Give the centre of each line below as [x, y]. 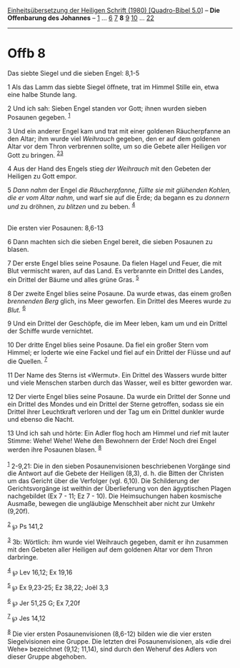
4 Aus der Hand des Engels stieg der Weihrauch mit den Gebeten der [109, 169]
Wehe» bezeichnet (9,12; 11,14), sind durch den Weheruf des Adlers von [112, 649]
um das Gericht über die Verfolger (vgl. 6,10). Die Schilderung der [104, 481]
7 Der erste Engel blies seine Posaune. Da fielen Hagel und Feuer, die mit [115, 263]
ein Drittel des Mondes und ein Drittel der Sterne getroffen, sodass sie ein [116, 404]
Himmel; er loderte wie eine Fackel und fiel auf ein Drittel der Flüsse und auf [119, 353]
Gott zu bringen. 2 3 [35, 154]
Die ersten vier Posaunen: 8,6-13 [55, 228]
